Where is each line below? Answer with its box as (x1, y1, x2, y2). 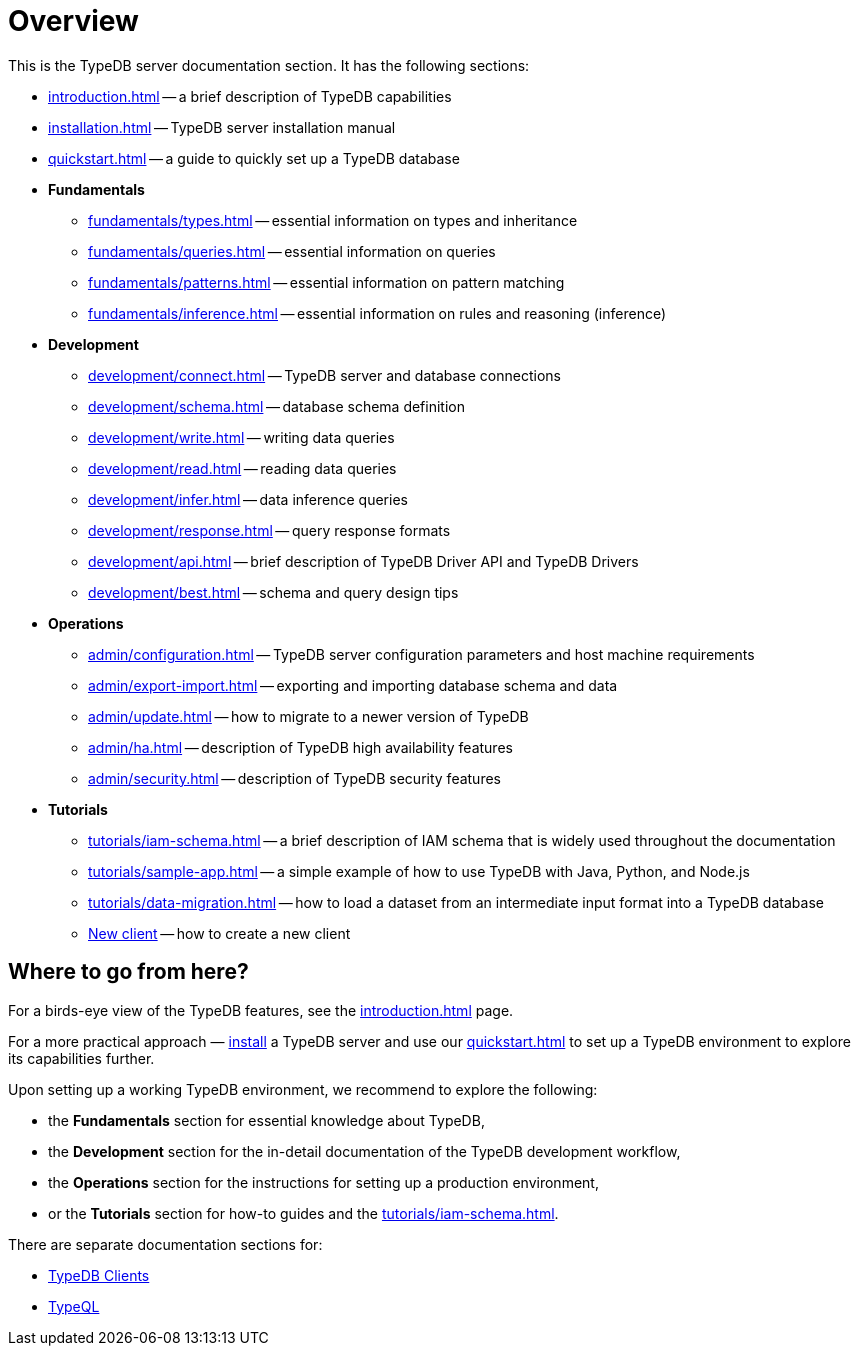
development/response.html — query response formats (88, 521, 451, 539)
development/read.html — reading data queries (88, 459, 397, 477)
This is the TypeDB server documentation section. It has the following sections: (8, 56, 530, 74)
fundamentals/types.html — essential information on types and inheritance (88, 211, 578, 229)
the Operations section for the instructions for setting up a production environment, (48, 1173, 599, 1191)
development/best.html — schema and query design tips (88, 583, 459, 601)
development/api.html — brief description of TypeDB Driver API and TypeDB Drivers (88, 552, 639, 570)
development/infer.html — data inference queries (88, 490, 408, 508)
